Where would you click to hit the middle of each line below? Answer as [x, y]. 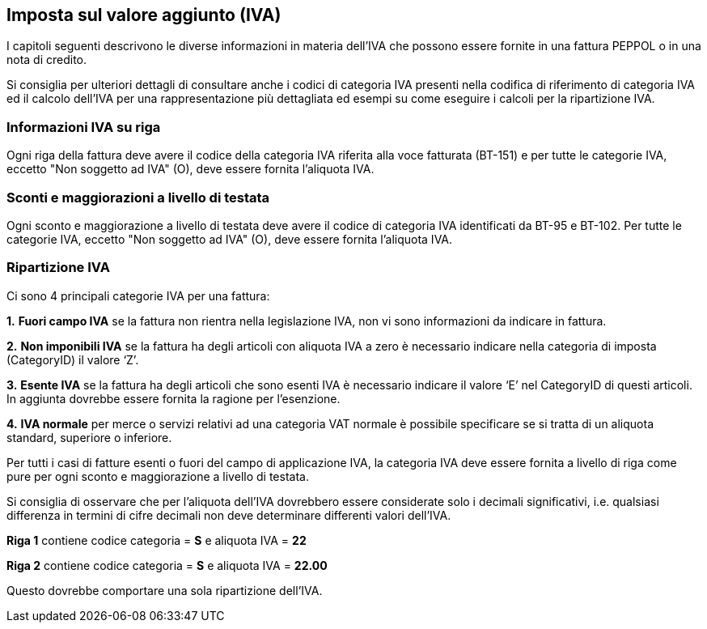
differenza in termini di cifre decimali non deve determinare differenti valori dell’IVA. [229, 515]
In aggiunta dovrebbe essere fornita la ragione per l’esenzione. [174, 398]
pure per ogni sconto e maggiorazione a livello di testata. [158, 476]
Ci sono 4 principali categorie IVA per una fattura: [138, 295]
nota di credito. [47, 60]
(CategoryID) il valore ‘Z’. [73, 359]
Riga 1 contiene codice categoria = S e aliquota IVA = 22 [157, 540]
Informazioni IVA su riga [84, 127]
